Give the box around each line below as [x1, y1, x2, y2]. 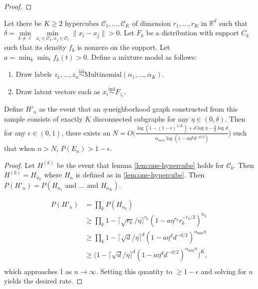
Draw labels [15, 69, 52, 79]
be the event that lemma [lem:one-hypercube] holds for [56, 159, 224, 170]
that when [4, 143, 35, 153]
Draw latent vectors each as [15, 86, 100, 97]
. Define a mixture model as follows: [87, 51, 197, 62]
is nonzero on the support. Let [77, 42, 170, 52]
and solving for [201, 266, 247, 276]
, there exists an [61, 127, 111, 138]
